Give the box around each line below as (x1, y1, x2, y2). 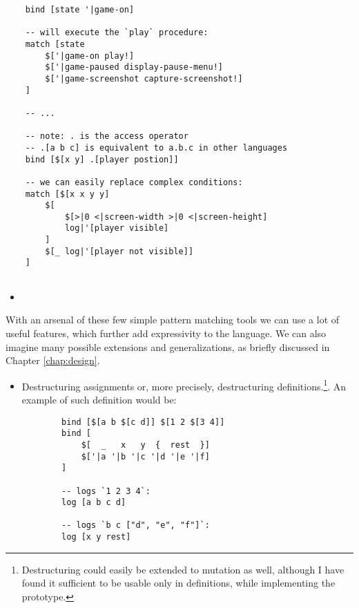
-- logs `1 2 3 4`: (61, 486, 151, 496)
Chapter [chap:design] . (6, 353, 100, 368)
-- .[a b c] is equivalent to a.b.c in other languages (25, 142, 288, 153)
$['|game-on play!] (45, 50, 135, 61)
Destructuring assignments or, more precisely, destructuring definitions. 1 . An (21, 377, 347, 393)
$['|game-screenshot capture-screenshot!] (45, 73, 243, 84)
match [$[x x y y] (25, 189, 110, 199)
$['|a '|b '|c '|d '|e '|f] (81, 451, 210, 462)
